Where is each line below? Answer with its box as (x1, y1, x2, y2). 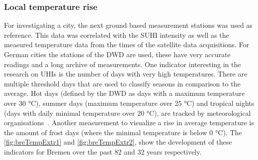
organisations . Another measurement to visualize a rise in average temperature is (4, 117, 254, 128)
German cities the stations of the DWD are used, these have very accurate (4, 49, 231, 59)
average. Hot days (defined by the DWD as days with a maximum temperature (4, 88, 245, 98)
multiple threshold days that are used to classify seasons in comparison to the (4, 78, 241, 88)
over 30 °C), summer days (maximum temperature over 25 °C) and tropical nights (4, 97, 255, 108)
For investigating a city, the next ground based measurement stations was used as (4, 20, 253, 30)
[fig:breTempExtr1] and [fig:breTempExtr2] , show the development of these (4, 137, 232, 147)
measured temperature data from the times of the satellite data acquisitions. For (4, 39, 250, 50)
